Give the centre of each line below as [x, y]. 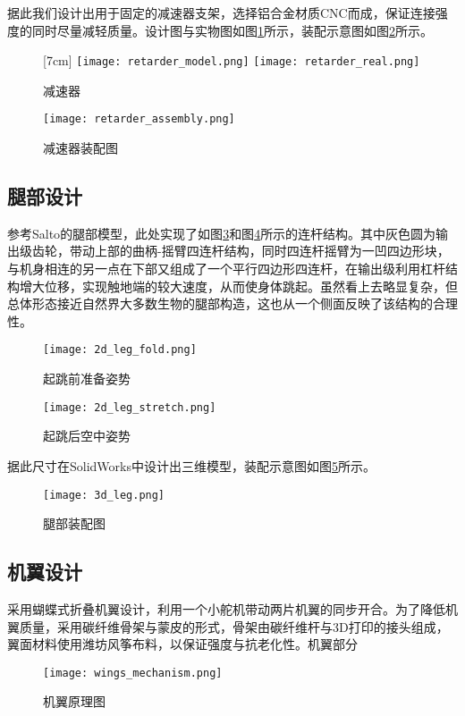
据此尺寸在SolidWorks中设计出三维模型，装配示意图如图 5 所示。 [191, 465]
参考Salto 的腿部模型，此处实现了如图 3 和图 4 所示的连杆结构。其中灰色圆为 [222, 233]
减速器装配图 [80, 148]
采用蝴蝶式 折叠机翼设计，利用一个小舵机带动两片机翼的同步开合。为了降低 [226, 609]
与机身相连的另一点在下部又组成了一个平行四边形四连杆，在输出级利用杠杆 [226, 269]
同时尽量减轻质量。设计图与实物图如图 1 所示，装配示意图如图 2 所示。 [232, 30]
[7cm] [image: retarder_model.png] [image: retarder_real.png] [232, 60]
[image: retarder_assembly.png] [139, 119]
